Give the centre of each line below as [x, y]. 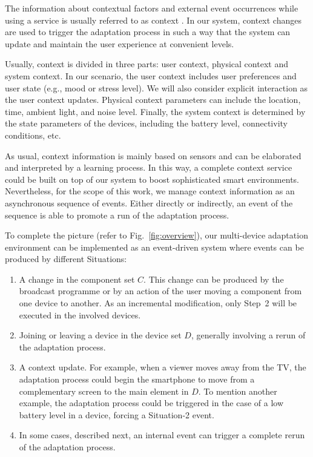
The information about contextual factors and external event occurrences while [152, 8]
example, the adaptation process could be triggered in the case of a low [151, 403]
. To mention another [238, 391]
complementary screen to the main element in [104, 391]
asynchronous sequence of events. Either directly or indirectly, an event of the [149, 202]
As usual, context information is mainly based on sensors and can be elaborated [153, 155]
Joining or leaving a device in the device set [100, 335]
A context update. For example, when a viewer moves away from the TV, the [163, 367]
